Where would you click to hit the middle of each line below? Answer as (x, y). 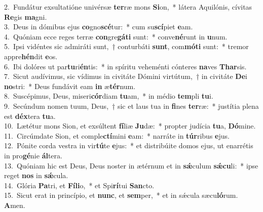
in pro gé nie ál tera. (33, 155)
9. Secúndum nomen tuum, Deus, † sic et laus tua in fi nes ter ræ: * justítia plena (131, 105)
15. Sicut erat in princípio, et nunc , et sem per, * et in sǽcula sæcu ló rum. (121, 195)
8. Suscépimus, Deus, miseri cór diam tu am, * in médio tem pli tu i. (109, 96)
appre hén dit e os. (31, 56)
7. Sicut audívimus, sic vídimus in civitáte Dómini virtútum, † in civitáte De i (126, 76)
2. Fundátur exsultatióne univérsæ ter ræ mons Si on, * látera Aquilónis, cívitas (128, 7)
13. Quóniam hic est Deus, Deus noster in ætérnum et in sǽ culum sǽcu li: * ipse (131, 165)
